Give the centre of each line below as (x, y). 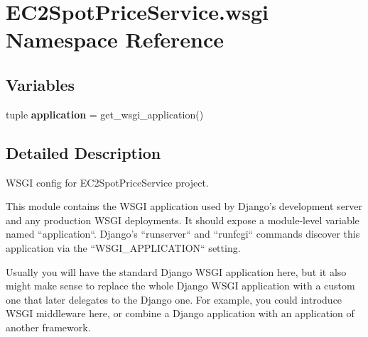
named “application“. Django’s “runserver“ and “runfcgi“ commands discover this (183, 234)
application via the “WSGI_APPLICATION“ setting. (123, 247)
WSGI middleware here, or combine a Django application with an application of (180, 313)
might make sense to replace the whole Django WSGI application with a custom (180, 286)
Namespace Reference (115, 39)
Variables (40, 84)
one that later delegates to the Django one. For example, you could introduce (174, 299)
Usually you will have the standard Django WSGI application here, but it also (176, 271)
